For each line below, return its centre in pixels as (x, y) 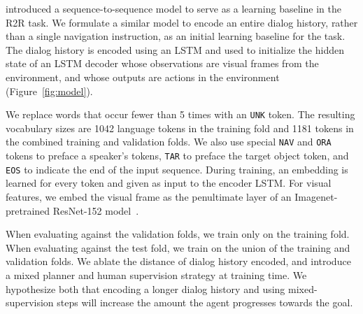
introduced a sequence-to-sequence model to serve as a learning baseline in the (173, 8)
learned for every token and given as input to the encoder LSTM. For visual (169, 183)
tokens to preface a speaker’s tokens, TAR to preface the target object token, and (177, 156)
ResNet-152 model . (96, 210)
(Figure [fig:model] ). (49, 91)
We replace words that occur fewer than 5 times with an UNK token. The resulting (180, 114)
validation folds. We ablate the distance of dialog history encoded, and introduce (178, 261)
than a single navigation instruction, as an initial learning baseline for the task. (176, 36)
